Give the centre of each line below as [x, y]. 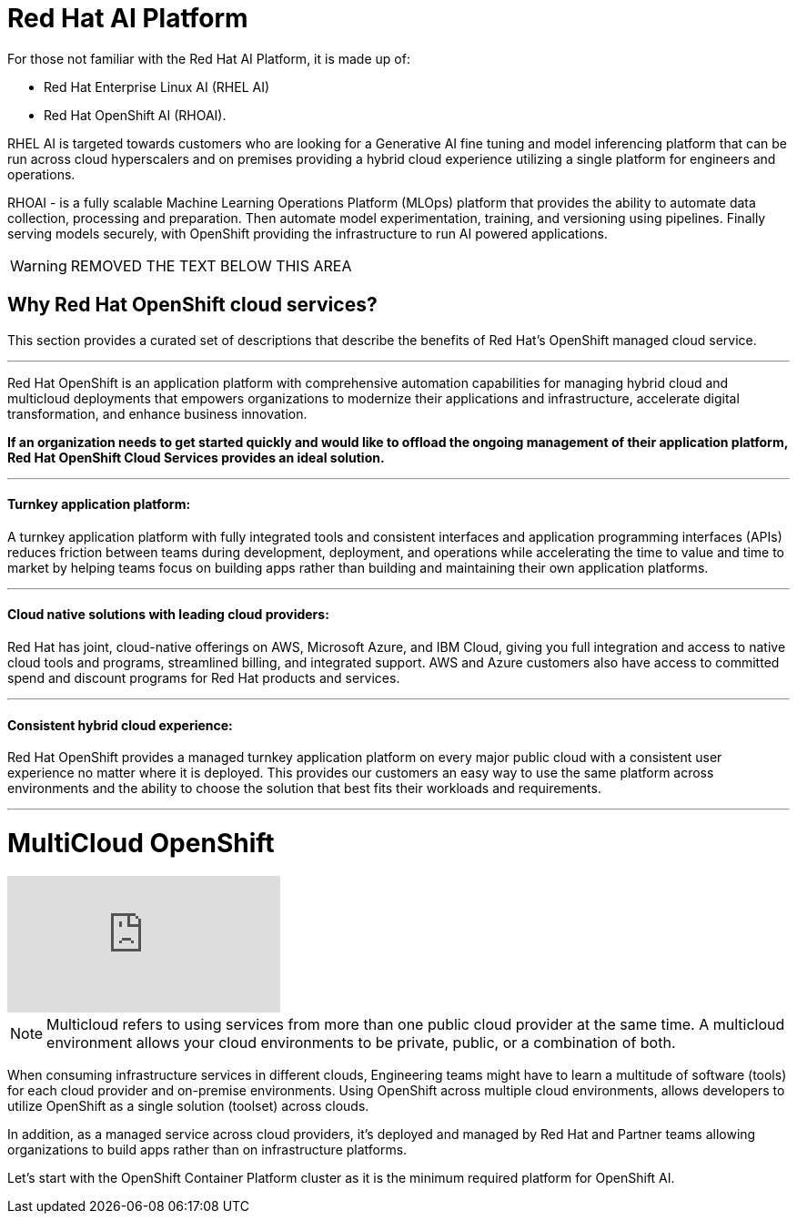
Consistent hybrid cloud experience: [120, 725]
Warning [39, 265]
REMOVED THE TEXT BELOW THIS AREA [211, 265]
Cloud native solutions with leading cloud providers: [168, 615]
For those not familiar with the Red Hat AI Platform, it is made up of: [209, 58]
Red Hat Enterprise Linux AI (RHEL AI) [157, 86]
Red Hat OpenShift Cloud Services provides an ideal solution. [196, 457]
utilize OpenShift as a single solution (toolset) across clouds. [188, 1105]
